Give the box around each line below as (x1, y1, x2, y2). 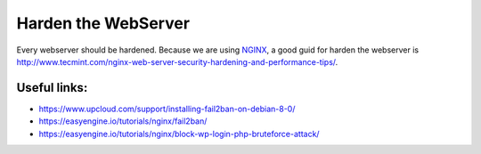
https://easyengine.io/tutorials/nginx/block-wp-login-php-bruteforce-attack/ (38, 128, 320, 139)
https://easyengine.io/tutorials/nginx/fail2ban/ (38, 116, 208, 126)
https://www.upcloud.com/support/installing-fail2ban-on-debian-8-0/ (38, 103, 296, 114)
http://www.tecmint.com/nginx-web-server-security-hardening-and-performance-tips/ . (16, 56, 338, 67)
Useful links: (16, 80, 88, 95)
